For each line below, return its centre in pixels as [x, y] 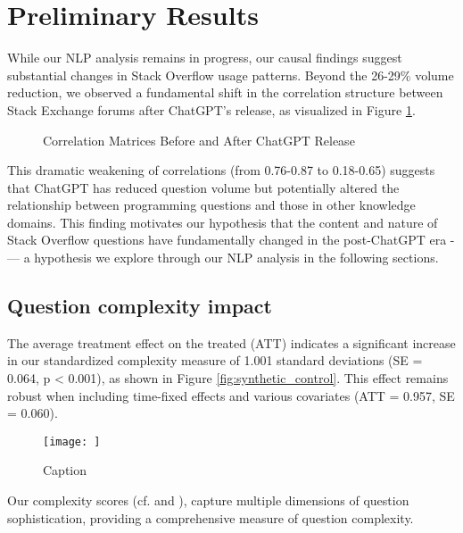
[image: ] [72, 441]
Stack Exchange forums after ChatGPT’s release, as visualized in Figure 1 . [211, 109]
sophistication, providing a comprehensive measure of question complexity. [211, 517]
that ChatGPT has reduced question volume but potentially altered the [203, 187]
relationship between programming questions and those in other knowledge [211, 205]
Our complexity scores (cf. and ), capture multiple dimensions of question [208, 500]
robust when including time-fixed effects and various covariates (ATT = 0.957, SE [231, 395]
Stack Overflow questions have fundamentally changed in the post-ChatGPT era [227, 240]
